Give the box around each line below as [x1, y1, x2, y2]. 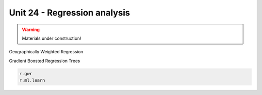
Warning [22, 27, 40, 32]
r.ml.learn [19, 78, 45, 83]
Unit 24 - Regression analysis [9, 7, 131, 18]
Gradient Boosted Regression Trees [9, 58, 80, 63]
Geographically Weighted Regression [9, 49, 83, 55]
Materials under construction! [22, 35, 81, 41]
